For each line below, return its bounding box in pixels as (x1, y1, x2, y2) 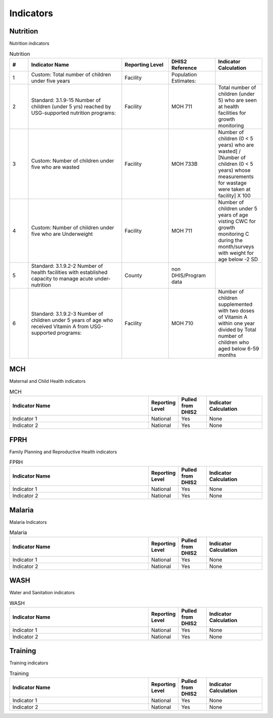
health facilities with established (31, 269, 108, 276)
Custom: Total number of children (31, 71, 111, 78)
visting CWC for (218, 218, 256, 225)
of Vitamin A (218, 313, 248, 320)
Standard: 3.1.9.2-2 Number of (31, 262, 103, 269)
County (124, 272, 143, 279)
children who (218, 339, 250, 346)
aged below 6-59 (218, 345, 259, 352)
